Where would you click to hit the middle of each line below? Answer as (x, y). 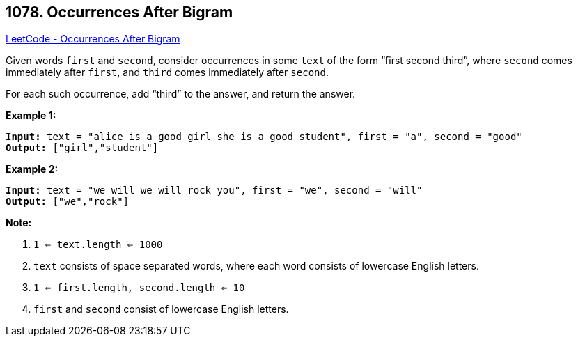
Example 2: (32, 169)
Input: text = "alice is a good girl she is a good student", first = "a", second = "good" (264, 137)
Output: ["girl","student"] (82, 148)
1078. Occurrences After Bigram (119, 12)
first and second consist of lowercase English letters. (161, 309)
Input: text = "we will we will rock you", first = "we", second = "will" (214, 191)
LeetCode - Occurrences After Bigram (93, 39)
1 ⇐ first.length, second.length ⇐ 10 (139, 288)
